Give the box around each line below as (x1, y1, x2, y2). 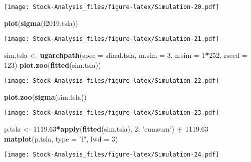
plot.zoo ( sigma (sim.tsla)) (4, 91, 87, 102)
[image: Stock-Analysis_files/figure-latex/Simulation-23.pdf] (4, 109, 219, 117)
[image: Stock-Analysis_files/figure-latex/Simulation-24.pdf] (4, 151, 219, 159)
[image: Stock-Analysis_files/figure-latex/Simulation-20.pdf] (4, 3, 219, 10)
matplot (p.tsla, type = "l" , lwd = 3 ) (4, 133, 118, 144)
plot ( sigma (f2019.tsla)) (4, 17, 78, 28)
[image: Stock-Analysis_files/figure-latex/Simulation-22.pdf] (4, 77, 219, 85)
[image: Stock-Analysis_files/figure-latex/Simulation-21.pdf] (4, 35, 219, 43)
